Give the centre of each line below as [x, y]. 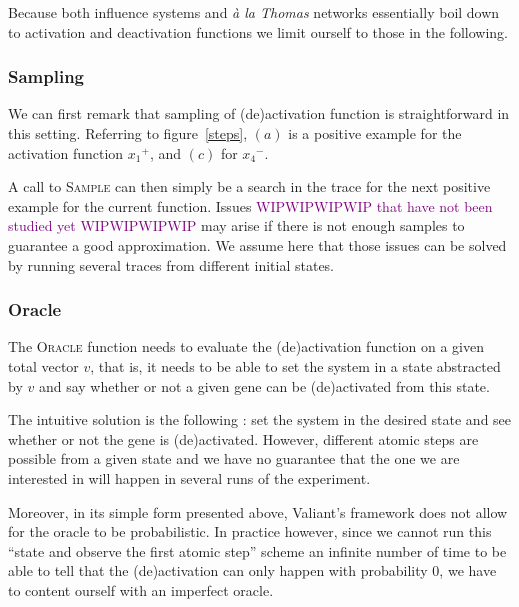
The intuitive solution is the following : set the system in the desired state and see [260, 419]
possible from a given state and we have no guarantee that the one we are [234, 458]
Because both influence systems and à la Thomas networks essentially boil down [254, 12]
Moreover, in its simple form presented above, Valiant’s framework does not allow [258, 511]
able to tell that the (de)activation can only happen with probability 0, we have [252, 570]
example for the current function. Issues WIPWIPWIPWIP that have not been [250, 205]
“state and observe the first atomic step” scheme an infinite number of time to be [257, 550]
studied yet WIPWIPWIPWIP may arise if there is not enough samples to [236, 225]
